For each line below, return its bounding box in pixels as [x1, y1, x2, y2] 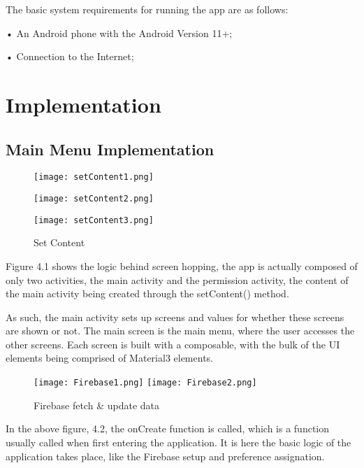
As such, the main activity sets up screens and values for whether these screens [6, 309, 344, 324]
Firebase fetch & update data [34, 397, 159, 412]
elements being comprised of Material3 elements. [6, 350, 213, 365]
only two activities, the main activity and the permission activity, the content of [6, 272, 349, 287]
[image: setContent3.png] [34, 215, 154, 225]
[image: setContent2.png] [34, 194, 154, 204]
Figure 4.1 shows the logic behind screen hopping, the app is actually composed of [6, 258, 358, 273]
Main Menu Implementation [6, 138, 214, 159]
